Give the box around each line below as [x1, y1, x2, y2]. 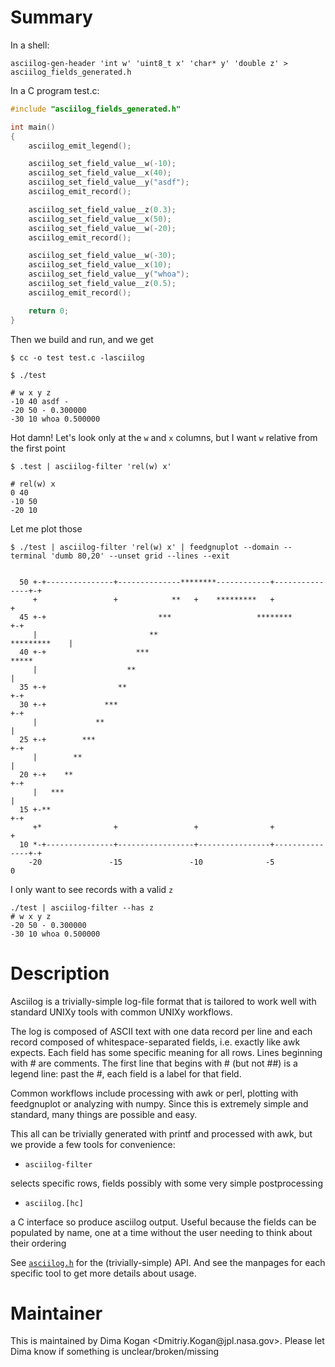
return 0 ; [28, 306, 70, 316]
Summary [10, 6, 93, 29]
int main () [10, 122, 56, 132]
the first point [10, 442, 66, 454]
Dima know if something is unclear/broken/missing [10, 1346, 220, 1358]
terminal [10, 551, 47, 561]
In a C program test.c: [10, 84, 100, 96]
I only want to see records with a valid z [10, 883, 174, 895]
